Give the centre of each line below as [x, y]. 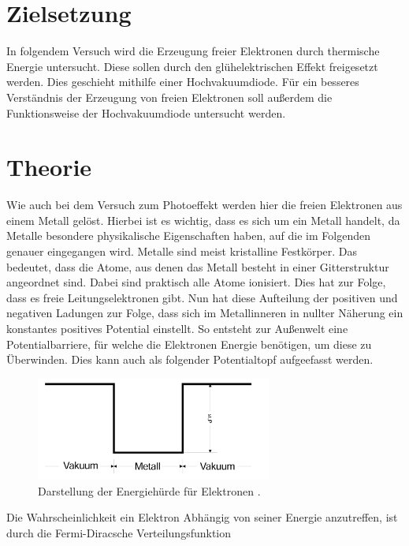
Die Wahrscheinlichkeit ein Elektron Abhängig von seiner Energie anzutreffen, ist [202, 517]
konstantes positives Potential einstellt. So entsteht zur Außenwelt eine [177, 328]
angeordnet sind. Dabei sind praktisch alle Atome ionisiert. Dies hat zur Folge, [196, 282]
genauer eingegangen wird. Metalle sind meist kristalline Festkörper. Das [182, 251]
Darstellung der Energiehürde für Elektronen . [149, 490]
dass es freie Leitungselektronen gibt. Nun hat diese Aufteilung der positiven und [202, 297]
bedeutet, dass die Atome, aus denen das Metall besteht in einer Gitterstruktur [198, 266]
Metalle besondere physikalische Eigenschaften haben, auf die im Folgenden [188, 236]
